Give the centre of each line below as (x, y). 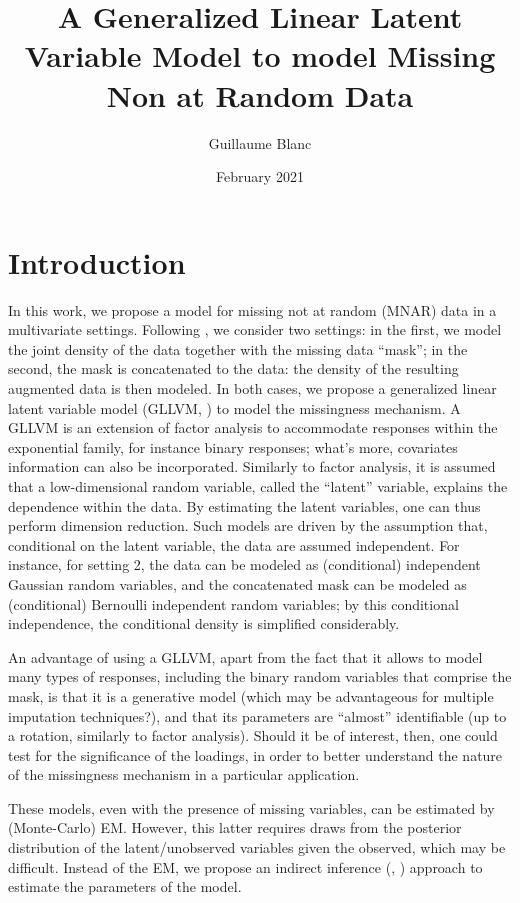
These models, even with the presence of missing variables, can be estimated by (251, 807)
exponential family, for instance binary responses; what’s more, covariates (233, 446)
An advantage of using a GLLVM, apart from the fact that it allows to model (245, 656)
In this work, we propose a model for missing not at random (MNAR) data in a (252, 309)
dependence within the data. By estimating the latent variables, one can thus (244, 505)
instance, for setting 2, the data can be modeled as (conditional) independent (244, 564)
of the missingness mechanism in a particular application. (184, 774)
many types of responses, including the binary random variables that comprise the (260, 676)
